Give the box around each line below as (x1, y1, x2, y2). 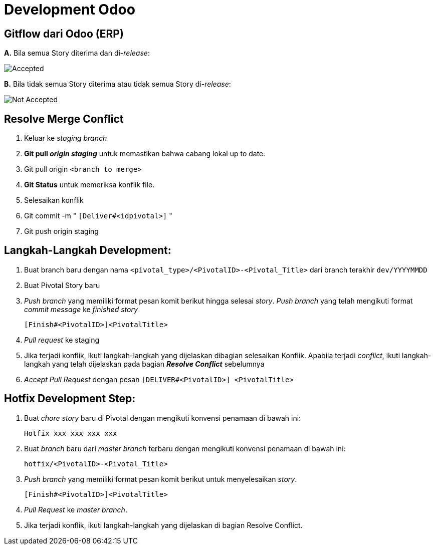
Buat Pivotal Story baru (24, 281, 100, 290)
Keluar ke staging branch (24, 134, 107, 143)
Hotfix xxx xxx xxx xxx (24, 429, 117, 437)
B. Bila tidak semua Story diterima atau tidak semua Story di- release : (4, 80, 231, 89)
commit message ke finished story (24, 305, 138, 314)
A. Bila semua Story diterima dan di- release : (4, 49, 150, 58)
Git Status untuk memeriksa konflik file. (24, 180, 155, 189)
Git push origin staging (24, 227, 99, 236)
